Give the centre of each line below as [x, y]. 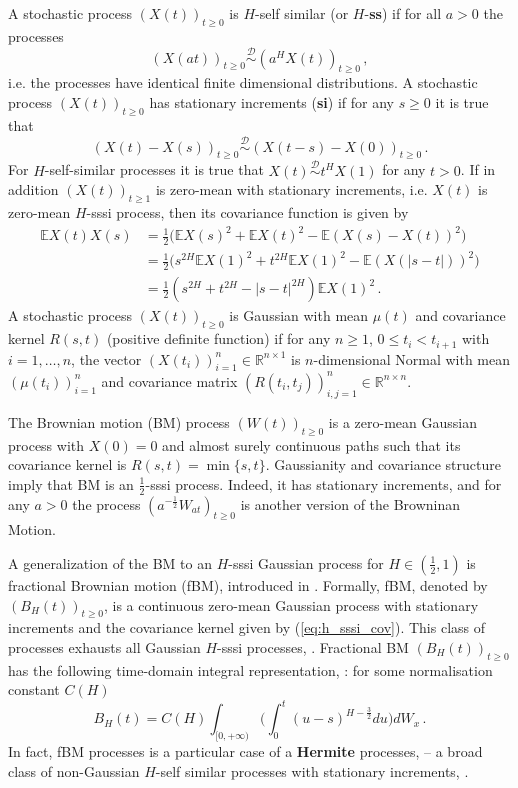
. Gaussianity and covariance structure [383, 464]
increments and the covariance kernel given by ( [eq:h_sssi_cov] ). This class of [247, 627]
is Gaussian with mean [299, 315]
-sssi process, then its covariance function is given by [247, 212]
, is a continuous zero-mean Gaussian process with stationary [291, 604]
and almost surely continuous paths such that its [311, 444]
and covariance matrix [169, 380]
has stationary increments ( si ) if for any [271, 102]
